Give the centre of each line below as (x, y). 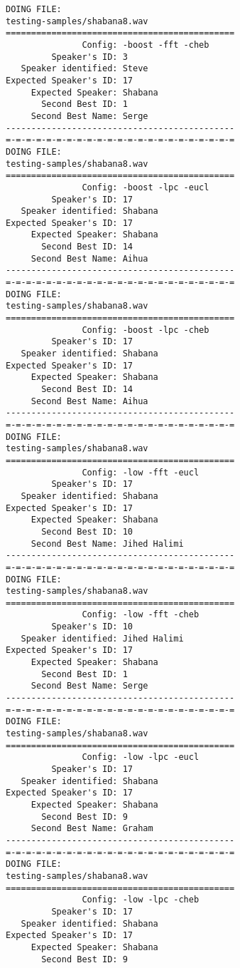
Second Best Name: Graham (92, 829)
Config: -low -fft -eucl (141, 472)
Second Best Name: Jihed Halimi (107, 544)
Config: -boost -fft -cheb (146, 45)
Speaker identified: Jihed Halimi (102, 638)
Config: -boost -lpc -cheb (146, 330)
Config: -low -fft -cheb (141, 615)
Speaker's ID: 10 (92, 627)
